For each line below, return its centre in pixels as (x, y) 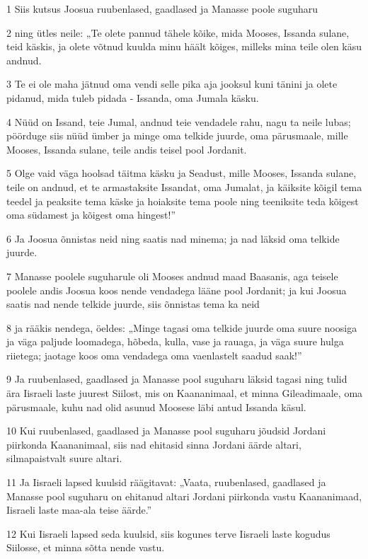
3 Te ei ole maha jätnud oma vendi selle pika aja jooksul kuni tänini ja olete (172, 84)
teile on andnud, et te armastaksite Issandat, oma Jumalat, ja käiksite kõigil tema (184, 186)
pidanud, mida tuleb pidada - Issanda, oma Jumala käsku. (133, 97)
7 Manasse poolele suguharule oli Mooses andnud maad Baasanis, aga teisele (172, 276)
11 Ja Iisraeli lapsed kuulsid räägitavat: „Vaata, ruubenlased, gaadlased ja (166, 482)
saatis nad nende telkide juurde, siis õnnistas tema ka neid (133, 304)
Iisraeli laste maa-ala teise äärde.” (79, 510)
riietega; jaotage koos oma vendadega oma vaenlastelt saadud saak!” (154, 355)
